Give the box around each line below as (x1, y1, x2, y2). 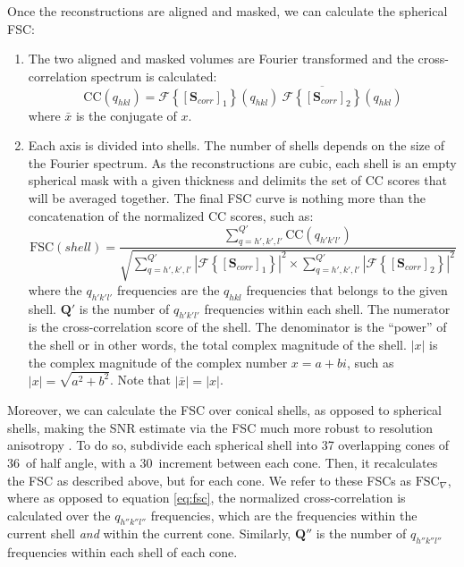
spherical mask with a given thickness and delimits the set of (28, 171, 362, 190)
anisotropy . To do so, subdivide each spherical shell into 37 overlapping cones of (7, 436, 450, 454)
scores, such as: (230, 206, 314, 224)
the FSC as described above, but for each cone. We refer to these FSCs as (7, 470, 411, 489)
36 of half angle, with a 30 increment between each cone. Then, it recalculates (7, 453, 438, 471)
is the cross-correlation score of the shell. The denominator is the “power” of (28, 317, 447, 336)
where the (28, 280, 82, 299)
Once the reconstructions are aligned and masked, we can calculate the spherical (7, 2, 448, 20)
